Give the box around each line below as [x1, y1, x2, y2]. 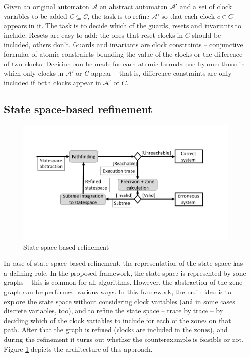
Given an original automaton [4, 1, 89, 11]
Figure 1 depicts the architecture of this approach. [4, 343, 153, 354]
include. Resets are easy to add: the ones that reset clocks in [4, 30, 183, 40]
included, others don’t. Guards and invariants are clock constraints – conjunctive [4, 39, 243, 49]
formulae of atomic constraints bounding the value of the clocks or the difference [4, 49, 243, 59]
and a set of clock [179, 1, 232, 11]
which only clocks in [4, 68, 64, 78]
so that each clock [162, 11, 215, 21]
